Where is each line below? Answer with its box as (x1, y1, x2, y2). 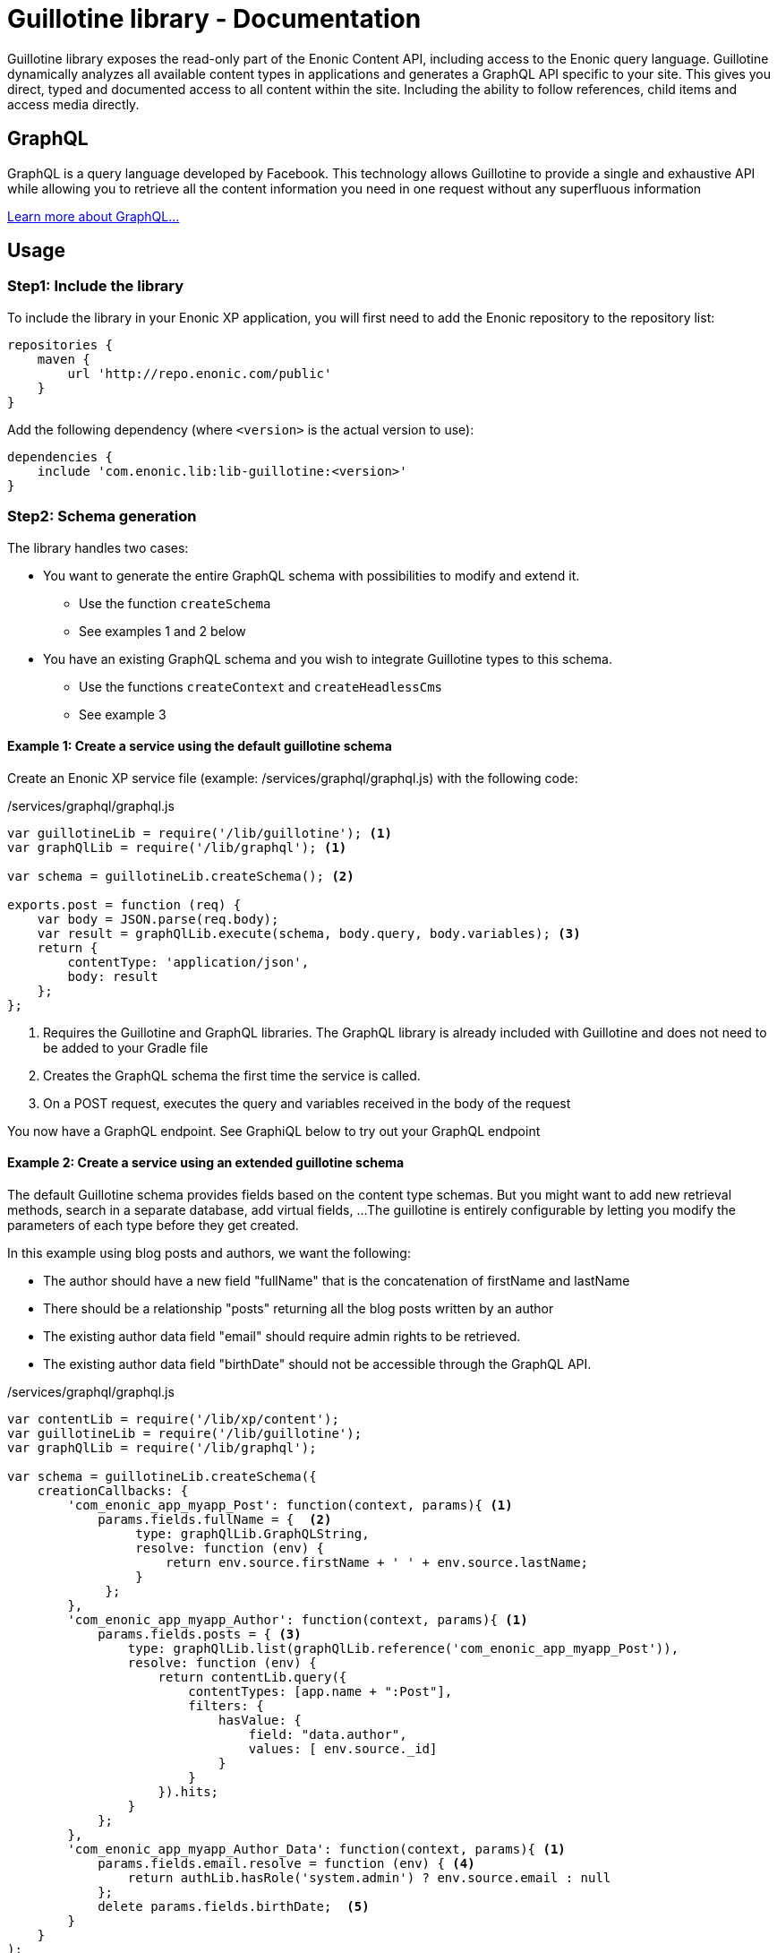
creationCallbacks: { (37, 1484, 189, 1498)
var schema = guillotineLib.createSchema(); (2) (7, 868, 354, 883)
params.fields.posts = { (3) (98, 1627, 302, 1641)
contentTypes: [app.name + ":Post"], (188, 1684, 453, 1699)
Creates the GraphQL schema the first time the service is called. (43, 1067, 421, 1083)
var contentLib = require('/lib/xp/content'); (7, 1412, 339, 1426)
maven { (37, 351, 90, 366)
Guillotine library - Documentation (7, 4, 422, 34)
